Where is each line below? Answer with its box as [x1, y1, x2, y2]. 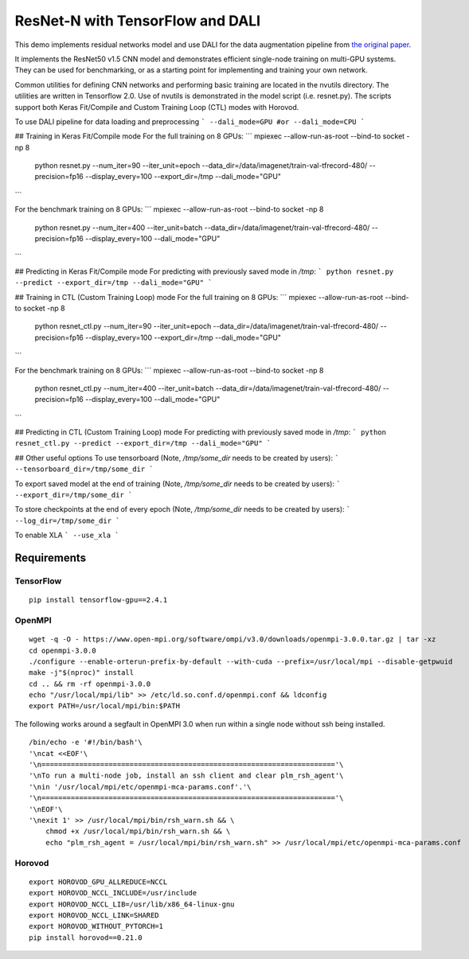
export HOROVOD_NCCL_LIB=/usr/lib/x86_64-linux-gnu [29, 899, 235, 909]
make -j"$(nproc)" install [29, 669, 135, 677]
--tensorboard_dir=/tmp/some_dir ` [14, 465, 154, 474]
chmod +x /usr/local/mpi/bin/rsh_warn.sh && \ [45, 827, 231, 836]
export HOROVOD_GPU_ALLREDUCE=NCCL [29, 877, 168, 887]
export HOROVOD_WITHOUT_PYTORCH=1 [29, 922, 163, 931]
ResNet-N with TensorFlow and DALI [14, 12, 261, 29]
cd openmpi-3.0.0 [29, 645, 96, 655]
